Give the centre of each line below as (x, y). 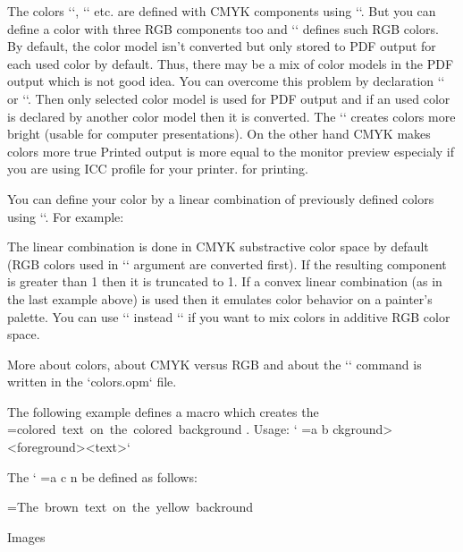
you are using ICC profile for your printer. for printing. (158, 169)
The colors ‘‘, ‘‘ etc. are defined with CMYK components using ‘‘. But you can (222, 11)
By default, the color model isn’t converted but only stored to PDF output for (222, 46)
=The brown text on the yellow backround (130, 507)
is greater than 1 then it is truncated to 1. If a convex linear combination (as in (225, 281)
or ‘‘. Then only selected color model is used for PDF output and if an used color (229, 98)
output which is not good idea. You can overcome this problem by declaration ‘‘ (226, 81)
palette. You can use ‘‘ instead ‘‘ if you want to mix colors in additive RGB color (229, 316)
